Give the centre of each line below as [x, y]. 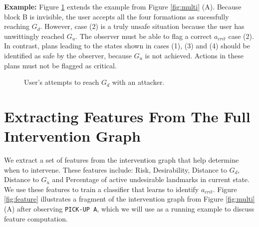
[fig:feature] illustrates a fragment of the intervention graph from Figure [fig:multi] [129, 199]
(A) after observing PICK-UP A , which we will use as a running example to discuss [129, 209]
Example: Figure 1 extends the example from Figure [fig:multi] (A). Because [123, 6]
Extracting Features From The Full [127, 116]
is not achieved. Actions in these [194, 55]
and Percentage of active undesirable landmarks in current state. [151, 179]
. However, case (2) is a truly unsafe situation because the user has [142, 26]
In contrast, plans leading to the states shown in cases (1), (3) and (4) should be [127, 46]
